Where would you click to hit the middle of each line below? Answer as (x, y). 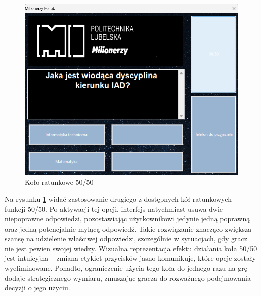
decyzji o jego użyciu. (37, 288)
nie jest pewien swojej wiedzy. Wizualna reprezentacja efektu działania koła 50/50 (131, 248)
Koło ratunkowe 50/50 (59, 182)
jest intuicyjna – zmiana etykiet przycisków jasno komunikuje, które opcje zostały (130, 258)
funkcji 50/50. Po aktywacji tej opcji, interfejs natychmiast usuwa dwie (114, 209)
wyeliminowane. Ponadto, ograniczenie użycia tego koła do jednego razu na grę (126, 268)
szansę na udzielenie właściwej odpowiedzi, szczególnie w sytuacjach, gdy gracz (126, 238)
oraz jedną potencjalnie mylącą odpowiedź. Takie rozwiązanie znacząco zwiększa (128, 228)
